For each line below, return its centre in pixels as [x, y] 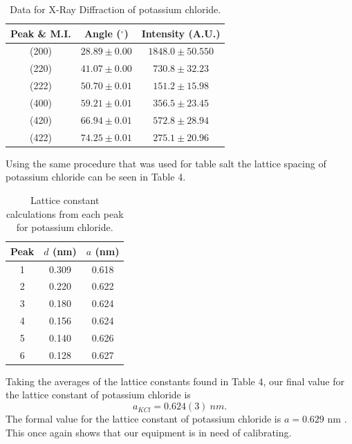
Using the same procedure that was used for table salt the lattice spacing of [166, 163]
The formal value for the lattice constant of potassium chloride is [143, 419]
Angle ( [102, 33]
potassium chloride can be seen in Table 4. [96, 177]
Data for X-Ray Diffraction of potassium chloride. [115, 9]
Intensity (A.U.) [181, 33]
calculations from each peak [65, 213]
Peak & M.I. [41, 33]
